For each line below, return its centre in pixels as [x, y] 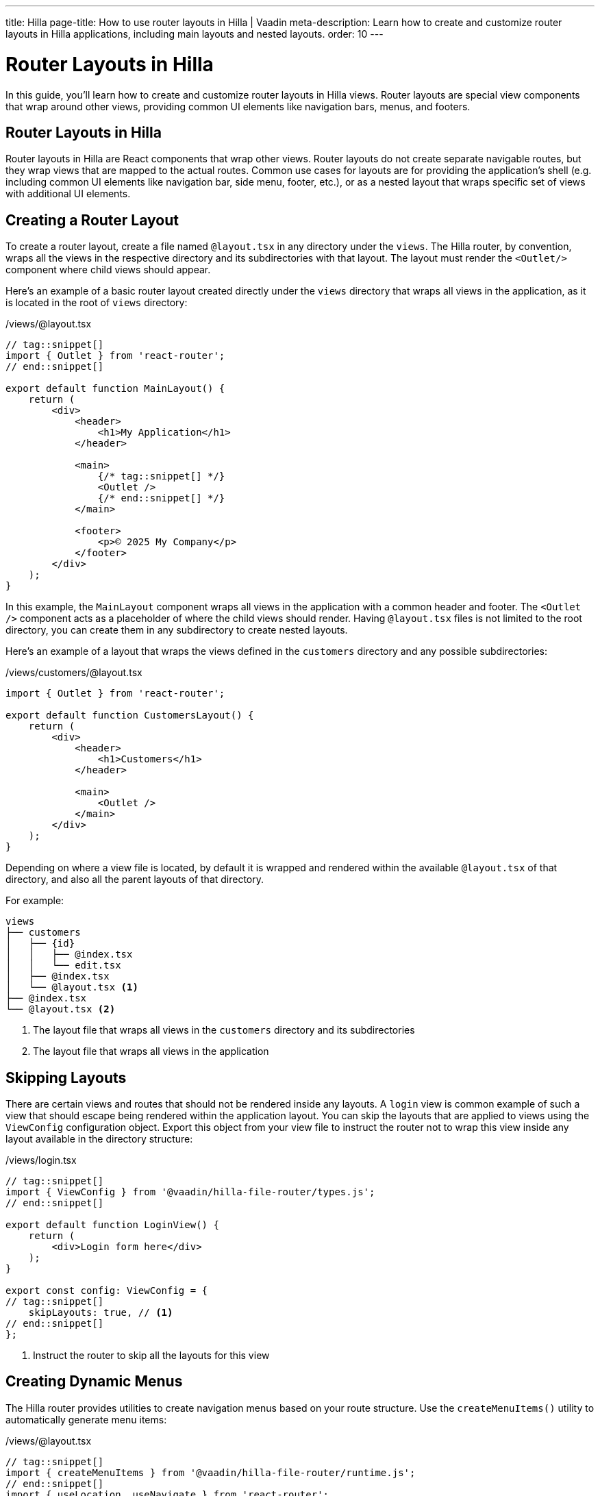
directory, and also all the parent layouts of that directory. [135, 880]
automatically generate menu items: [86, 1419]
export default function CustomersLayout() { [130, 715]
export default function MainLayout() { [115, 389]
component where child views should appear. [108, 270]
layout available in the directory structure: [99, 1139]
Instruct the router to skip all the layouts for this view [151, 1356]
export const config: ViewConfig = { [107, 1291]
